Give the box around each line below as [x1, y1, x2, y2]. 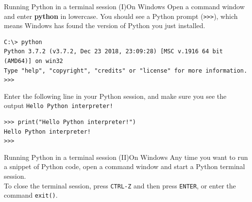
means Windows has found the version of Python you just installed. [4, 20, 205, 31]
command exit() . [4, 190, 58, 200]
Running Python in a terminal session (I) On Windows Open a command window [4, 1, 245, 11]
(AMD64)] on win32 [4, 58, 63, 65]
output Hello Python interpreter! [4, 100, 113, 110]
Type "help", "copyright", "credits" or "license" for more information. [4, 67, 248, 74]
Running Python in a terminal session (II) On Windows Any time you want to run [4, 152, 248, 162]
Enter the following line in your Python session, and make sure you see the [4, 91, 227, 101]
